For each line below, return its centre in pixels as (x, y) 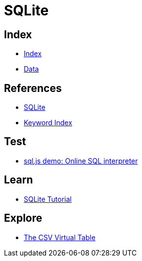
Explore (23, 218)
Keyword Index (48, 123)
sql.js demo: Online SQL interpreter (81, 161)
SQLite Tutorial (48, 199)
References (33, 88)
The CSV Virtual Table (60, 237)
